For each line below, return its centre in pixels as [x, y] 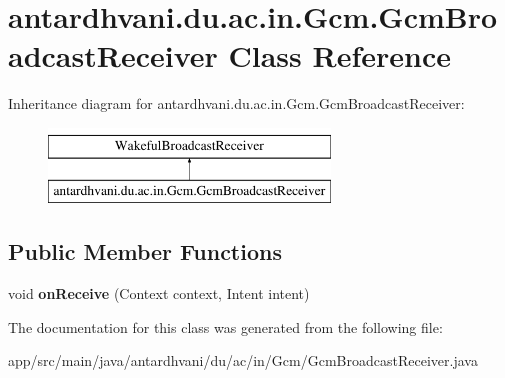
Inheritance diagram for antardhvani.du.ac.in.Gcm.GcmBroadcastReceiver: [236, 103]
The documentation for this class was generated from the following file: [225, 326]
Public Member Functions [145, 251]
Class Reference [339, 55]
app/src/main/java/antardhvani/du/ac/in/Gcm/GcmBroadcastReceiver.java [243, 360]
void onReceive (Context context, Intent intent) [159, 293]
